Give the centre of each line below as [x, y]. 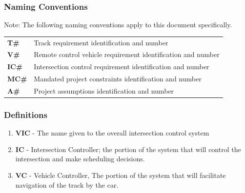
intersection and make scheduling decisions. [80, 159]
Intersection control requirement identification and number [122, 67]
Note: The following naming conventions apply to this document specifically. [118, 25]
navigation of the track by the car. [67, 184]
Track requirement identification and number [101, 42]
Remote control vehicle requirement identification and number [127, 54]
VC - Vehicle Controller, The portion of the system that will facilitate [121, 175]
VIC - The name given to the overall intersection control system [112, 133]
